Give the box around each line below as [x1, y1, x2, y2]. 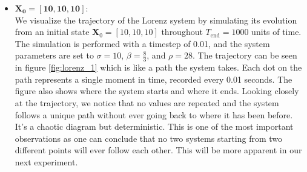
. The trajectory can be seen [193, 49, 297, 62]
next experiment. [15, 155, 78, 168]
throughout [161, 25, 203, 38]
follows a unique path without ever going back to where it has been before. [15, 108, 293, 121]
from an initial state [15, 25, 90, 38]
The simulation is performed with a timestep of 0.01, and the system [15, 37, 270, 49]
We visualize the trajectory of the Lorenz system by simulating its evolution [15, 13, 297, 26]
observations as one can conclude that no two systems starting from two [15, 132, 283, 144]
